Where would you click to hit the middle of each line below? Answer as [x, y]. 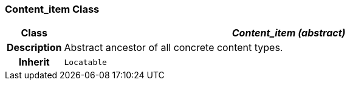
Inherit [34, 62]
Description [34, 48]
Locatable [85, 62]
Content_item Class [52, 9]
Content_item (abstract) [289, 33]
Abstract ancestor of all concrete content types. [173, 48]
